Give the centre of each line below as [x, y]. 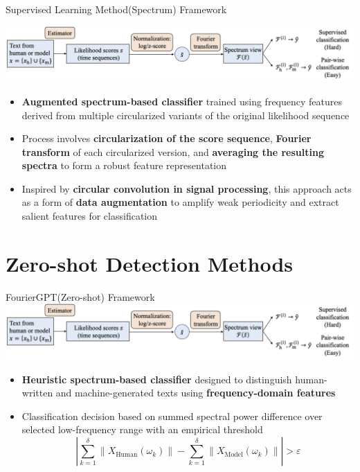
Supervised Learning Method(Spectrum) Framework [116, 9]
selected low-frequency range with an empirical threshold [142, 429]
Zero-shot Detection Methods [150, 263]
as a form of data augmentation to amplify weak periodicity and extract [180, 202]
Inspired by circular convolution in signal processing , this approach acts [187, 188]
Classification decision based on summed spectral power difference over [172, 416]
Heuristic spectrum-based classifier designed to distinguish [157, 379]
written [37, 393]
